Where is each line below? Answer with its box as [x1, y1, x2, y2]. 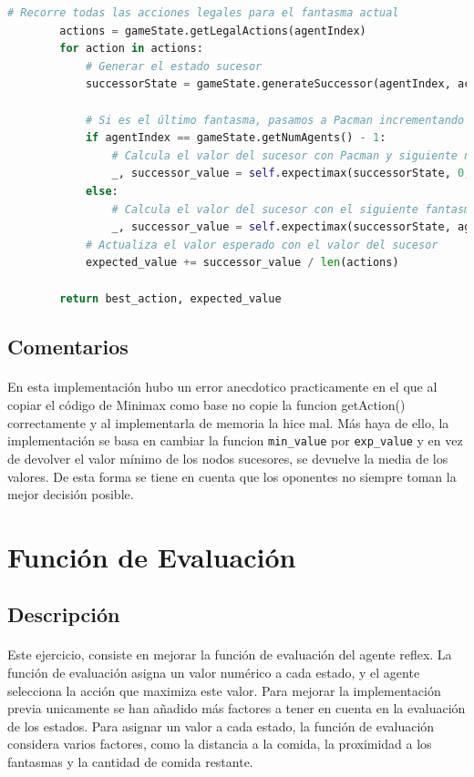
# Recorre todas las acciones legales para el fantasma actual [7, 6, 399, 19]
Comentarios [7, 332, 129, 361]
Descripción [7, 600, 120, 629]
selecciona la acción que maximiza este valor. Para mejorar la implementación [7, 680, 441, 700]
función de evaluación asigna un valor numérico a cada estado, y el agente [7, 663, 420, 682]
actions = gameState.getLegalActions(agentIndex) [59, 24, 366, 37]
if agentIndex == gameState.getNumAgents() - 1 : [85, 131, 386, 145]
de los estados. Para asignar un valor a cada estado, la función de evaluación [7, 716, 435, 735]
